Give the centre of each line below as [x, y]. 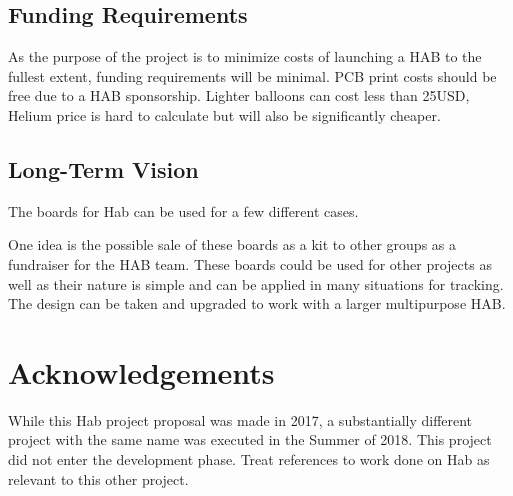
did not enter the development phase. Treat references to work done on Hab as [249, 459]
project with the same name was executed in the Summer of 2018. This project [250, 439]
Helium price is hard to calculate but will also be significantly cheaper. [224, 114]
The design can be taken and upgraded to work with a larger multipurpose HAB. [257, 303]
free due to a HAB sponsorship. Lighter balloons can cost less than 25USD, [239, 95]
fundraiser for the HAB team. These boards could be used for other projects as [250, 263]
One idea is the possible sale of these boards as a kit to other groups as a [232, 244]
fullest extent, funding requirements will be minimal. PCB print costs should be [252, 75]
